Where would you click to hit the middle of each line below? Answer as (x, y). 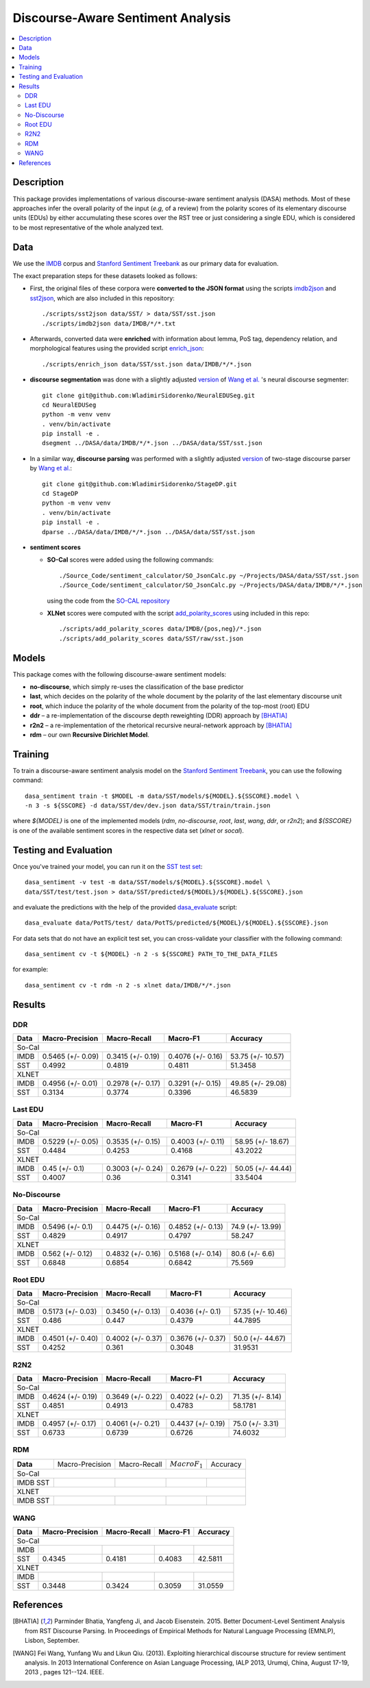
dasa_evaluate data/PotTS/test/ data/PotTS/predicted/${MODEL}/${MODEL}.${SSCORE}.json (177, 923)
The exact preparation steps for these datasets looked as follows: (105, 276)
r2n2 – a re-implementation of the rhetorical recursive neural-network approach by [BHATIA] (161, 725)
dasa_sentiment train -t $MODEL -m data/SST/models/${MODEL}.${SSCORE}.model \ (162, 796)
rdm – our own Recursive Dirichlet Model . (90, 734)
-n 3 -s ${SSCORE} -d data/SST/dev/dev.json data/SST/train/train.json (148, 806)
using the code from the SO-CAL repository (109, 601)
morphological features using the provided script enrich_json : (117, 349)
